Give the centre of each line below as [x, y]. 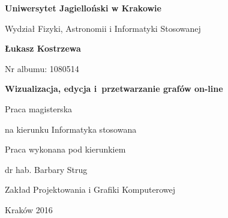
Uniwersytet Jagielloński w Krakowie [83, 8]
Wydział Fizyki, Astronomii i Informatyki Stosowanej [103, 28]
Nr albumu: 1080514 [42, 68]
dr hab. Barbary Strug [46, 169]
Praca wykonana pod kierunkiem [65, 149]
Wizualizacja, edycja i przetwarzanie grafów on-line [114, 89]
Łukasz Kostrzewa [43, 48]
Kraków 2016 [29, 209]
